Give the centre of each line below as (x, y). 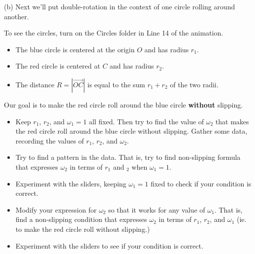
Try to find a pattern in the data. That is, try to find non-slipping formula (128, 157)
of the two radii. (194, 84)
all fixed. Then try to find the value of (146, 121)
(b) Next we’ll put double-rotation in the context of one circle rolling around (120, 6)
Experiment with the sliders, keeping (71, 183)
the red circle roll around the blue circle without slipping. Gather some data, (131, 131)
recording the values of (50, 140)
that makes (232, 121)
